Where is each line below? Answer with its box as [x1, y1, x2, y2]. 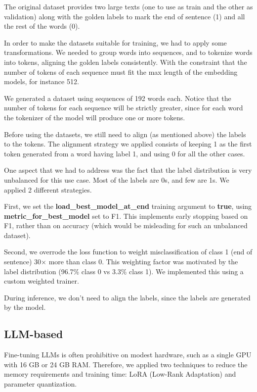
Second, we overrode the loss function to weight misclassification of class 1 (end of [4, 246, 253, 257]
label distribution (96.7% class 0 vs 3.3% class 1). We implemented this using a [4, 266, 244, 276]
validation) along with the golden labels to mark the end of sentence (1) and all [4, 11, 245, 21]
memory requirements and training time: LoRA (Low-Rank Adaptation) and [4, 369, 236, 379]
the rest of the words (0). [4, 21, 80, 31]
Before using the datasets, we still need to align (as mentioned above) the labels [4, 129, 246, 139]
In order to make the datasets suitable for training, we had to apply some [4, 37, 227, 48]
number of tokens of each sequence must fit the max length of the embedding [4, 66, 238, 77]
